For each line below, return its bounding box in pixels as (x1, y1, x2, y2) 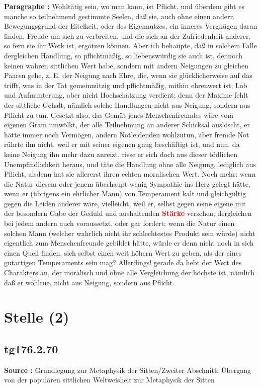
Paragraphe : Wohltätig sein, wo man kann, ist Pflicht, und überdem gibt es (4, 1, 244, 11)
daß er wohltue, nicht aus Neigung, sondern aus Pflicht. (4, 277, 175, 287)
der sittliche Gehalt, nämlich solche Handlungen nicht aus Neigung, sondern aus (4, 99, 250, 110)
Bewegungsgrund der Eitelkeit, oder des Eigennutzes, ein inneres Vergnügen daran (4, 21, 257, 31)
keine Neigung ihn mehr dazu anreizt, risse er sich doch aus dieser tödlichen (4, 148, 238, 159)
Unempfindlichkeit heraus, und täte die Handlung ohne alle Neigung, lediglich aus (4, 159, 256, 169)
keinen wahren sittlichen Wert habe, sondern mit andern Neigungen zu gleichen (4, 60, 249, 70)
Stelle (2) (4, 306, 69, 327)
